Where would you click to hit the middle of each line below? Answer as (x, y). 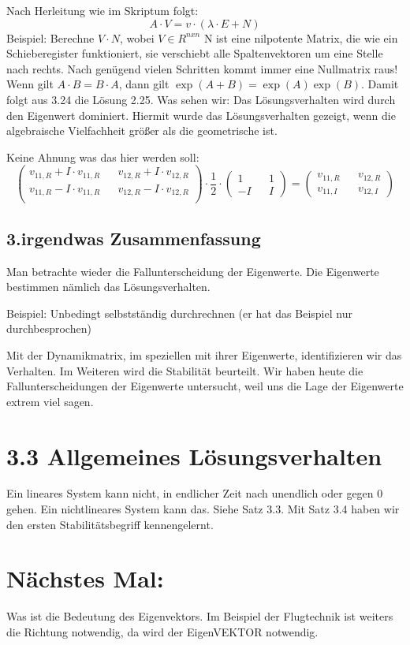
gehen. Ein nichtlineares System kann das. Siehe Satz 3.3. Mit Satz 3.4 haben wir (203, 509)
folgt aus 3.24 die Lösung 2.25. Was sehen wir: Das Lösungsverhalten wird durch (201, 99)
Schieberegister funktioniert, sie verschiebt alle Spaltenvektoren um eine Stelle (195, 53)
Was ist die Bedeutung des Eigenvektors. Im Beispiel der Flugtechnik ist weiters (200, 616)
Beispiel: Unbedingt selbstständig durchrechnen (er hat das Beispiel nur (179, 313)
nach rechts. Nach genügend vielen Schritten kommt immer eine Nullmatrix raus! (202, 68)
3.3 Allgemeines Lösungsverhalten (194, 455)
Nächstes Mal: (85, 578)
